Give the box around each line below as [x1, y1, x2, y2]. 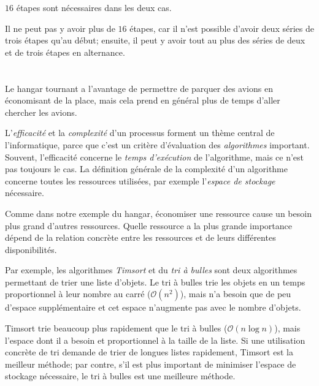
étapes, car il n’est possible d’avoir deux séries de [129, 21, 314, 34]
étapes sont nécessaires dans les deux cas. [16, 1, 172, 13]
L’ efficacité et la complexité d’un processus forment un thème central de [5, 126, 275, 139]
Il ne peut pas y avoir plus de [5, 21, 115, 34]
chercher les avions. [5, 105, 77, 118]
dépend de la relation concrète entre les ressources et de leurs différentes [5, 231, 276, 244]
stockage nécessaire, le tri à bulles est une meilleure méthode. [5, 369, 236, 382]
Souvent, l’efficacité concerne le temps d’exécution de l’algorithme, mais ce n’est [5, 150, 304, 163]
